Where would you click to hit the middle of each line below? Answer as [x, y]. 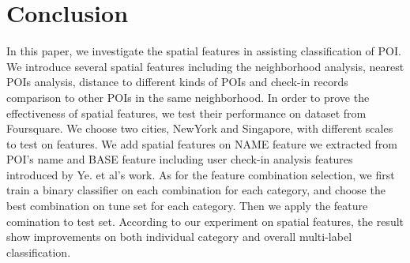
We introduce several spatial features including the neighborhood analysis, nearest [205, 66]
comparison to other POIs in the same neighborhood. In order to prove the [188, 97]
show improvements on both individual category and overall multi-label [179, 237]
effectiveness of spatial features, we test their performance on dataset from [186, 113]
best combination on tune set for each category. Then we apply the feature [187, 206]
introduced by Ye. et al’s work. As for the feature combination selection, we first [201, 174]
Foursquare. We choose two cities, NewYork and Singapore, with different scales [200, 128]
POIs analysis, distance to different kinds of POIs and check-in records [177, 82]
